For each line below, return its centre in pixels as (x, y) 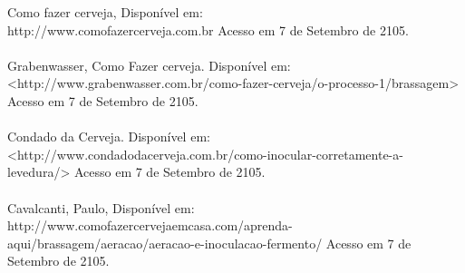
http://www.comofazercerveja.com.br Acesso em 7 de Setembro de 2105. (208, 29)
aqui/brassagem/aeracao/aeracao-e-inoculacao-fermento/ (165, 243)
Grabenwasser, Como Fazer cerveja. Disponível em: (149, 65)
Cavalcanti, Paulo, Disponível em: (101, 207)
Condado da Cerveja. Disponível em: (109, 136)
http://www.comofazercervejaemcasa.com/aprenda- (150, 225)
